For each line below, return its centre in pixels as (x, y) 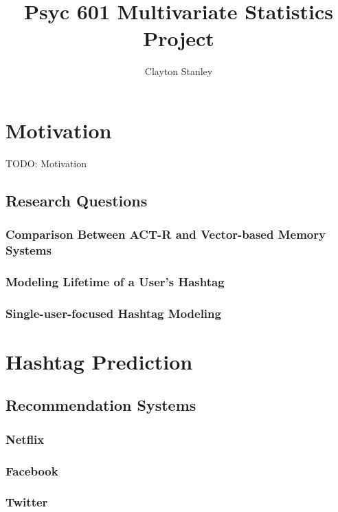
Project (179, 38)
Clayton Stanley (179, 71)
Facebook (32, 470)
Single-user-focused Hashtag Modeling (113, 313)
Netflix (25, 439)
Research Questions (77, 200)
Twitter (27, 502)
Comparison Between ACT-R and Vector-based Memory (166, 234)
